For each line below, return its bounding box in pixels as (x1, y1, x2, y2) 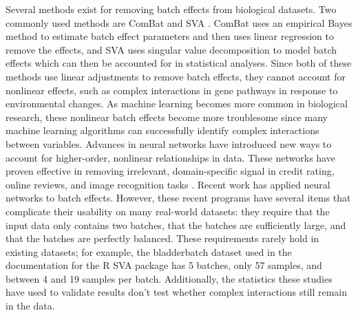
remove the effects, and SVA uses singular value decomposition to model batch (6, 42, 337, 56)
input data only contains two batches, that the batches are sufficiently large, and (6, 217, 346, 232)
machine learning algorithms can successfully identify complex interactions (6, 123, 319, 138)
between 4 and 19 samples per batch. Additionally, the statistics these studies (6, 271, 333, 285)
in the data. (6, 298, 55, 313)
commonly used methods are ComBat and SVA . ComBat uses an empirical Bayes (6, 15, 352, 30)
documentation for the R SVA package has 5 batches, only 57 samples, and (6, 258, 322, 272)
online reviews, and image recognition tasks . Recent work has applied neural (6, 177, 330, 191)
